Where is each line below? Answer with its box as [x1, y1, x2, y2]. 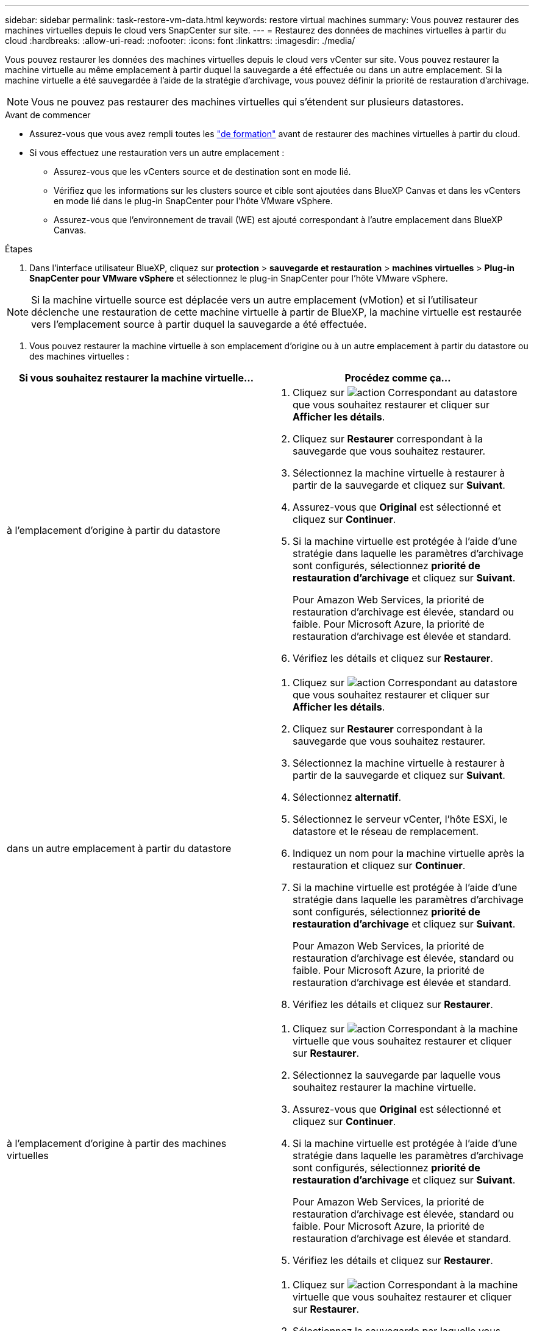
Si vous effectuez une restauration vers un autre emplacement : [29, 147, 285, 158]
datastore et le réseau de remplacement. [293, 825, 479, 837]
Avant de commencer [5, 110, 91, 120]
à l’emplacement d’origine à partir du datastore [7, 524, 221, 536]
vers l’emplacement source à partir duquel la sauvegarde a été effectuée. [31, 318, 367, 330]
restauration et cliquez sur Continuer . [293, 859, 466, 871]
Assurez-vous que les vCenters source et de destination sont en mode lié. [54, 166, 351, 177]
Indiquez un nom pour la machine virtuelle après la [293, 847, 524, 859]
